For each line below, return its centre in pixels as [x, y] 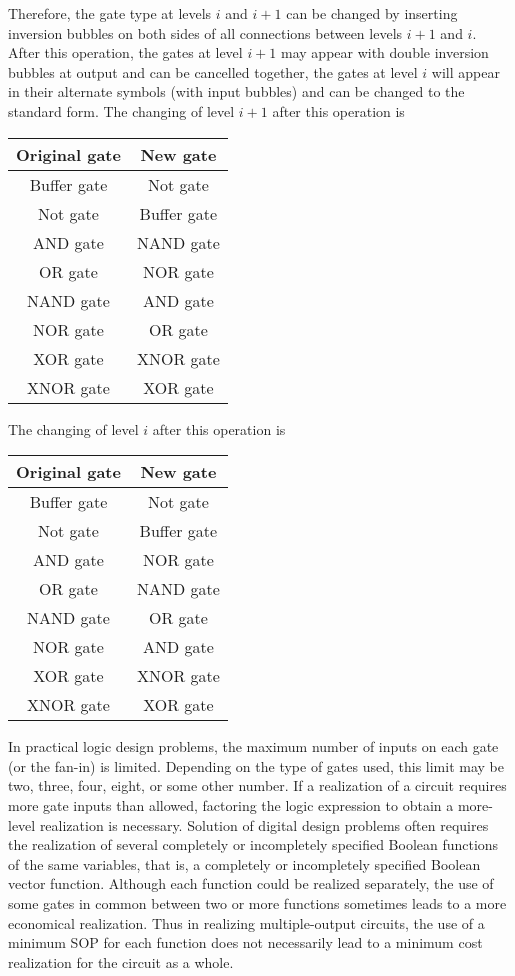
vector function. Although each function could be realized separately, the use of [251, 883]
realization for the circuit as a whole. [121, 961]
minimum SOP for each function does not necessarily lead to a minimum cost [245, 942]
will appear [465, 71]
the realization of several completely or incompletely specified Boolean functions [253, 844]
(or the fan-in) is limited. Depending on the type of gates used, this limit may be [256, 765]
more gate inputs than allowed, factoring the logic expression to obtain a [231, 804]
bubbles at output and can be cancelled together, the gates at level [213, 71]
